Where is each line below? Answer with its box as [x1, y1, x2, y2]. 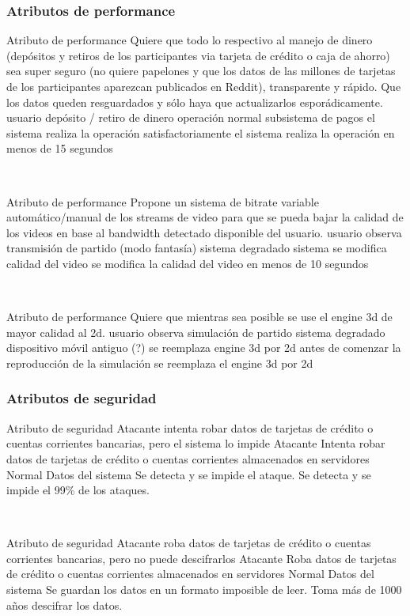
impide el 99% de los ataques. [6, 482, 150, 498]
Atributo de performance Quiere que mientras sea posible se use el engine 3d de [6, 308, 393, 325]
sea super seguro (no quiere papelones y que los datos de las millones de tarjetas [6, 62, 396, 79]
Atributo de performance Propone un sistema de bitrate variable [6, 193, 319, 210]
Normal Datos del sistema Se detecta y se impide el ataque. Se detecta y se [6, 466, 371, 482]
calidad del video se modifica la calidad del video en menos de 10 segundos [6, 255, 369, 271]
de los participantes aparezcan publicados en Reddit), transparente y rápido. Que [6, 78, 401, 94]
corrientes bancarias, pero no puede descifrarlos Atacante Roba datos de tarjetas [6, 550, 397, 566]
